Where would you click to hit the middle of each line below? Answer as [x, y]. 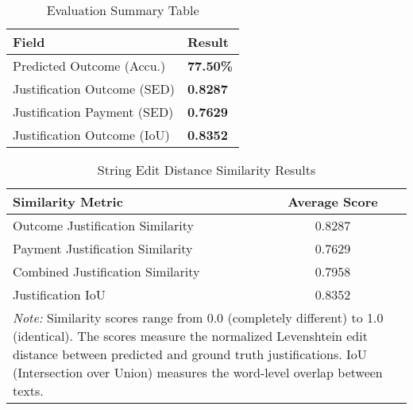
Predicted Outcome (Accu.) [89, 66]
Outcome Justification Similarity [103, 225]
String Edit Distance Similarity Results [206, 170]
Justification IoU [59, 294]
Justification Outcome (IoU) [91, 135]
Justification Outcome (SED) [94, 89]
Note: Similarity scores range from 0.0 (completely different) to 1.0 [198, 317]
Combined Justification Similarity [106, 271]
